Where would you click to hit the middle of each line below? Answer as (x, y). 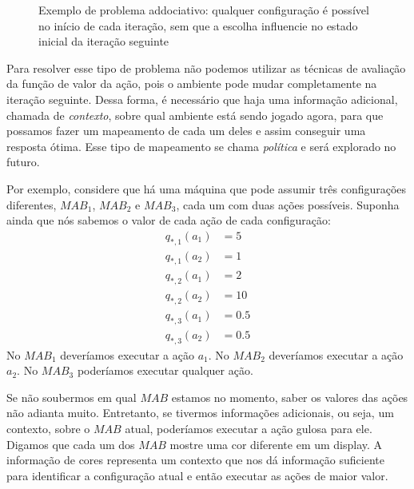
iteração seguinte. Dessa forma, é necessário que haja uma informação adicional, (202, 99)
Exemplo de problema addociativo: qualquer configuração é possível (204, 10)
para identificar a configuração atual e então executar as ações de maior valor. (197, 475)
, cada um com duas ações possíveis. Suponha (288, 204)
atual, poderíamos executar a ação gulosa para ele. (249, 429)
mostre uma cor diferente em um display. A (276, 444)
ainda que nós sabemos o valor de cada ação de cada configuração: (169, 220)
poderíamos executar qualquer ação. (165, 370)
